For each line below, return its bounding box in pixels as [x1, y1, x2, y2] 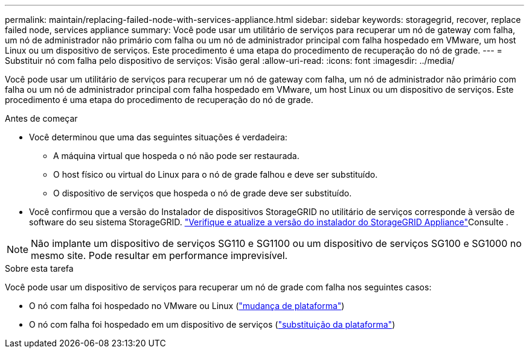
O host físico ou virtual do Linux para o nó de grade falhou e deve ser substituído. [53, 169, 378, 180]
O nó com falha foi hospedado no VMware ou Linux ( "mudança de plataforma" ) [29, 301, 345, 311]
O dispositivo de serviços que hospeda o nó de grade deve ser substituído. [53, 188, 352, 198]
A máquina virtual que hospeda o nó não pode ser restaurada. [53, 151, 300, 161]
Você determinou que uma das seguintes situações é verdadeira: [29, 132, 287, 142]
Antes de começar [5, 113, 78, 123]
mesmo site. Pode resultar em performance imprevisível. [31, 249, 288, 261]
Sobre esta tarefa [5, 263, 74, 273]
